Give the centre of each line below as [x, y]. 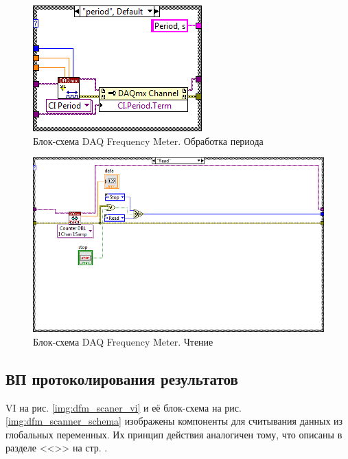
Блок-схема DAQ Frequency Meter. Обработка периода [148, 141]
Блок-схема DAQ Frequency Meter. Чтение [123, 341]
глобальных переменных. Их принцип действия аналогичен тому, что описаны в [174, 434]
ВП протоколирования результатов [122, 378]
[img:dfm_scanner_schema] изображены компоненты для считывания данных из [174, 421]
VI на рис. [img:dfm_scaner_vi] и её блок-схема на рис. [124, 407]
